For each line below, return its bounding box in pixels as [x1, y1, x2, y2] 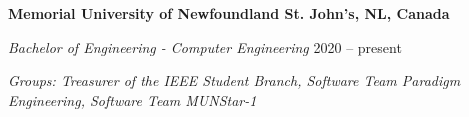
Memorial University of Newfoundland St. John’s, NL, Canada [8, 3, 450, 23]
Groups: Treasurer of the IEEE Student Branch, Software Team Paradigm [8, 70, 461, 91]
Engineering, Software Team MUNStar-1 [8, 89, 257, 110]
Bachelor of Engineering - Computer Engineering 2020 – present [8, 36, 402, 57]
